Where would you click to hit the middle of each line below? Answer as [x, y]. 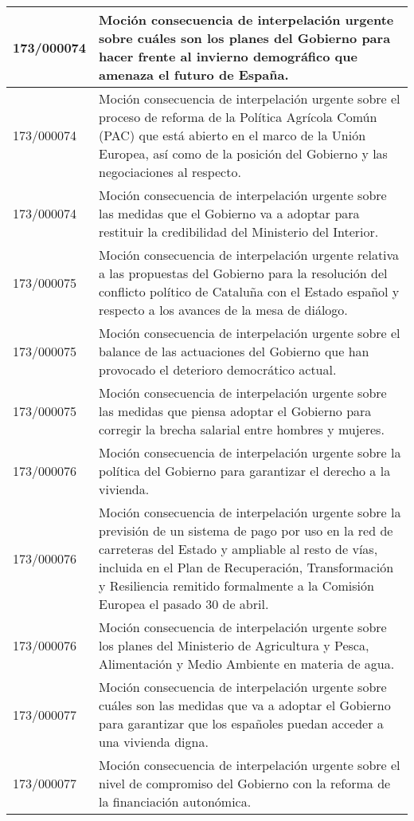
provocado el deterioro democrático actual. [218, 369]
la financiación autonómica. [175, 801]
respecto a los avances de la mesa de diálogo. [223, 310]
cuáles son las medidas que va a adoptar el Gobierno [245, 705]
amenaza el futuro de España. [194, 75]
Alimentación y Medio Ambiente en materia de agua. [247, 664]
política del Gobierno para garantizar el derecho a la [245, 471]
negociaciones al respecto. [170, 172]
